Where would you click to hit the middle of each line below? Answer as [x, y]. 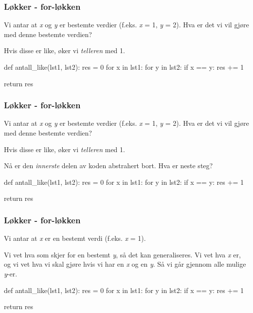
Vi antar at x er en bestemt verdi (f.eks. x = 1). [75, 238]
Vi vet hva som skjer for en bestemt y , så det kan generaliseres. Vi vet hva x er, [122, 254]
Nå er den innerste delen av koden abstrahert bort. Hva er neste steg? [108, 166]
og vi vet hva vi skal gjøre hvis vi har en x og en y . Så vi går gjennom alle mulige [125, 264]
